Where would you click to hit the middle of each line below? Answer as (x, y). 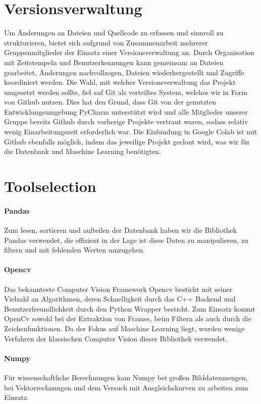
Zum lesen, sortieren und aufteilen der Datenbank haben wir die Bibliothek (120, 230)
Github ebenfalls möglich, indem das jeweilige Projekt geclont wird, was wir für (127, 141)
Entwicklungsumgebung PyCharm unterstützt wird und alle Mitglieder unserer (126, 111)
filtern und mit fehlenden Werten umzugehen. (74, 250)
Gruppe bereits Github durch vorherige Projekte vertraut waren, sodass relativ (126, 121)
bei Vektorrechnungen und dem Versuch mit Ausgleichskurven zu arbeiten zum (126, 387)
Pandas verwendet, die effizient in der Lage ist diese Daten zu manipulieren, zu (126, 240)
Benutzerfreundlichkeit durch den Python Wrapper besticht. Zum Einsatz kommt (130, 308)
